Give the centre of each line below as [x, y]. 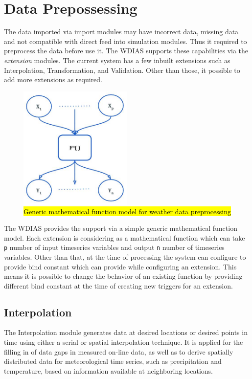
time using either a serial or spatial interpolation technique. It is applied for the [124, 342]
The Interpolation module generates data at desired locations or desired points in [126, 332]
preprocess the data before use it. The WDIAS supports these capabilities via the [126, 51]
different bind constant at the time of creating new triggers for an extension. [118, 285]
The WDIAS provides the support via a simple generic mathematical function [121, 228]
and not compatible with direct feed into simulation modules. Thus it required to [126, 41]
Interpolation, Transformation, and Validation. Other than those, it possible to [122, 70]
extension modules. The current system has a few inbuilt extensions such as [117, 60]
